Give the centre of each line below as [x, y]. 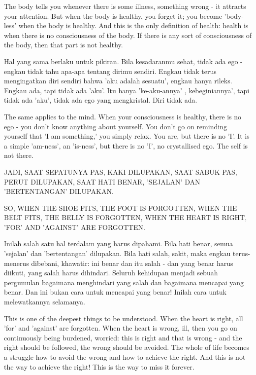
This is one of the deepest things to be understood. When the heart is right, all [124, 318]
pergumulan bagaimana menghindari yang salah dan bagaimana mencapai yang [124, 282]
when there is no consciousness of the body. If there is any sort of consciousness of [128, 35]
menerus [16, 263]
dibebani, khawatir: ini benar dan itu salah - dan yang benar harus [132, 263]
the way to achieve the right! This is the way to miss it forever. [99, 366]
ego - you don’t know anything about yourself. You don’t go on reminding [115, 126]
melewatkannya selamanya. [45, 302]
